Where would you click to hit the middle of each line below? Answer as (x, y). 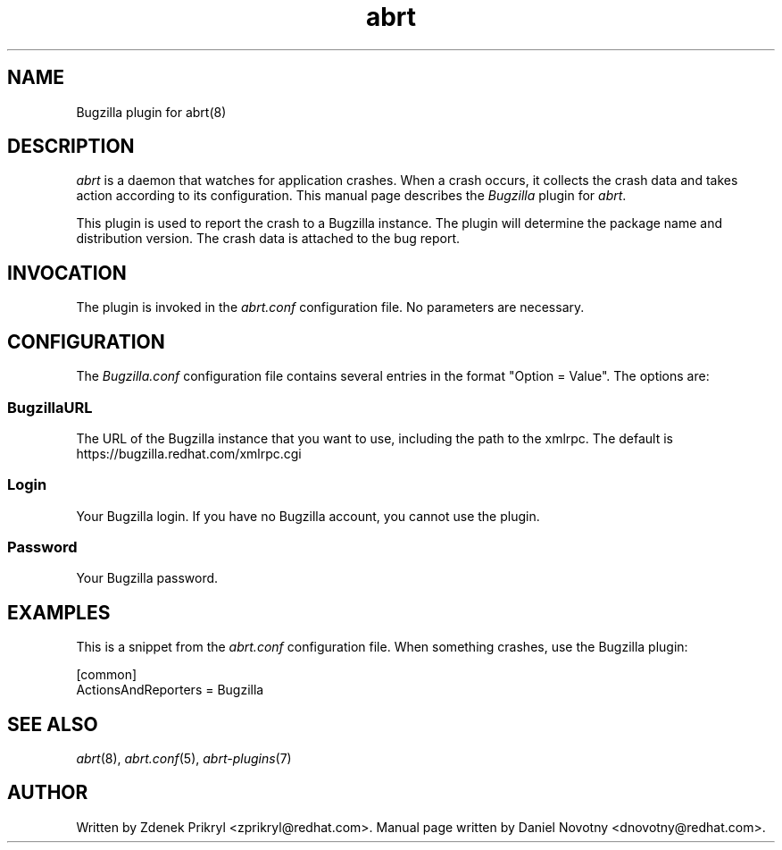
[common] (107, 675)
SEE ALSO (53, 724)
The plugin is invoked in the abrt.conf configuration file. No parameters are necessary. (330, 307)
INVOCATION (67, 273)
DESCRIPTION (71, 147)
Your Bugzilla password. (147, 578)
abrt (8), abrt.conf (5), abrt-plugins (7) (184, 759)
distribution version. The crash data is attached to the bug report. (268, 239)
